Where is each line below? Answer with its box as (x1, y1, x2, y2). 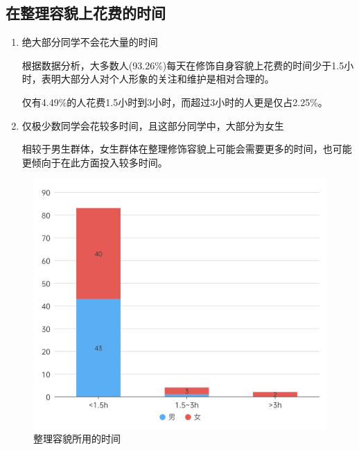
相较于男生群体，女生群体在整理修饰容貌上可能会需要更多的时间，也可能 (21, 141, 352, 156)
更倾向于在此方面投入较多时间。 (21, 155, 168, 169)
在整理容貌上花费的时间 (6, 2, 166, 24)
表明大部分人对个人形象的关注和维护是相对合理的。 (41, 71, 274, 86)
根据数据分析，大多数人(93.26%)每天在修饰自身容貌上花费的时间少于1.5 (21, 58, 344, 72)
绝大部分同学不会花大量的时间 (21, 35, 158, 49)
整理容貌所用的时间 (33, 431, 121, 446)
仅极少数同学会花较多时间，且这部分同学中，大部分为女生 (21, 118, 284, 132)
